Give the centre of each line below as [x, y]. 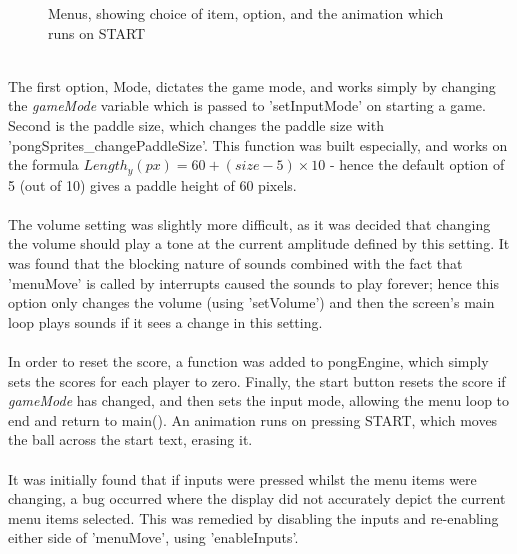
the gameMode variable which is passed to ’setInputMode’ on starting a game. [247, 105]
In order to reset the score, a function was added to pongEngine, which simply [248, 360]
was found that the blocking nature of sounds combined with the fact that [235, 262]
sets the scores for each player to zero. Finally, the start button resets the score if [257, 380]
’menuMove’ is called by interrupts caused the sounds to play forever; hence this [253, 282]
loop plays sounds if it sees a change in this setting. [165, 321]
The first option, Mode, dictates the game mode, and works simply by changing [252, 85]
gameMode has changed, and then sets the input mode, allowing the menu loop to [259, 400]
